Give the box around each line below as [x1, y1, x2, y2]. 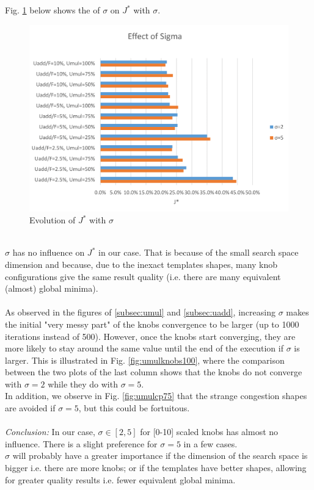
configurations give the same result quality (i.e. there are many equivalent [5, 270, 281, 283]
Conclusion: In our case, [5, 425, 95, 438]
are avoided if [5, 402, 56, 414]
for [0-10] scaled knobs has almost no [140, 425, 279, 438]
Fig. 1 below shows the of [5, 4, 100, 16]
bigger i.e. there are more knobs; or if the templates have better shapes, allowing [5, 461, 307, 474]
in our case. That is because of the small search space [98, 246, 299, 259]
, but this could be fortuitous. [78, 402, 190, 414]
